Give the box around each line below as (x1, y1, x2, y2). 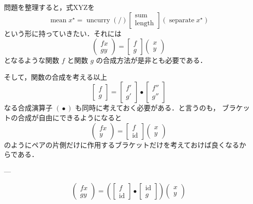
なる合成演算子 (4, 102, 52, 113)
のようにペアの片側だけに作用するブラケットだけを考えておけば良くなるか (4, 139, 246, 150)
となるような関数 (4, 55, 59, 65)
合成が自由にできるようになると (17, 112, 122, 122)
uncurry (86, 16, 110, 24)
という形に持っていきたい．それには (4, 28, 122, 38)
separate (169, 16, 195, 24)
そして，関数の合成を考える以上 (4, 71, 107, 82)
